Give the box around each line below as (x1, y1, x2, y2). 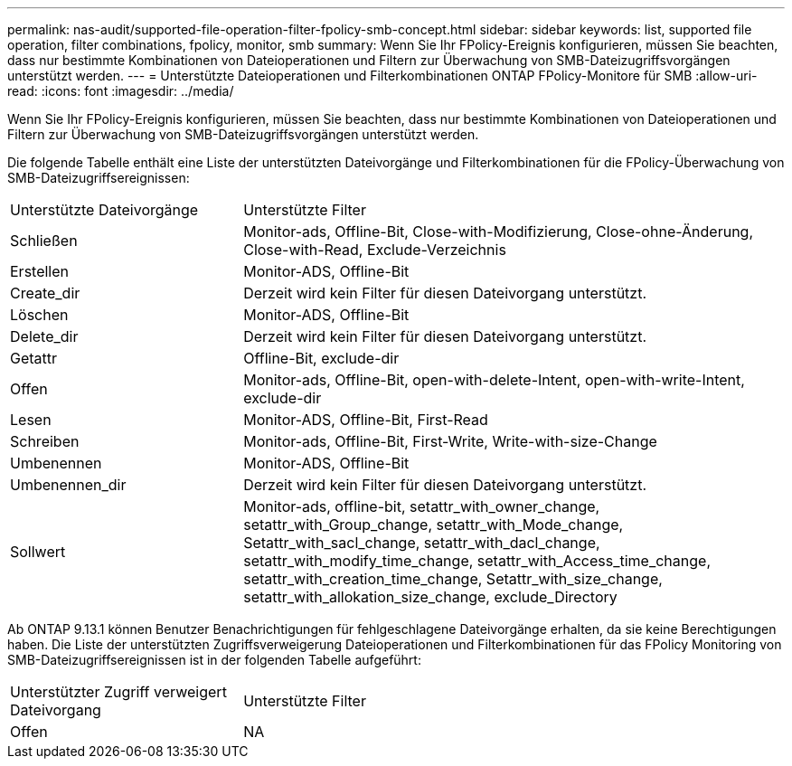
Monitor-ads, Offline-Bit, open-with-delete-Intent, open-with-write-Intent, (243, 371, 745, 389)
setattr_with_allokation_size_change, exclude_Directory (243, 588, 618, 606)
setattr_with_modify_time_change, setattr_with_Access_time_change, (243, 552, 712, 570)
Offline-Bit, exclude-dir (243, 349, 400, 367)
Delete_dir (10, 327, 79, 345)
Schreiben (10, 432, 80, 450)
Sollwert (10, 543, 66, 561)
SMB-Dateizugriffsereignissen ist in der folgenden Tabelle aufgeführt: (7, 652, 421, 667)
